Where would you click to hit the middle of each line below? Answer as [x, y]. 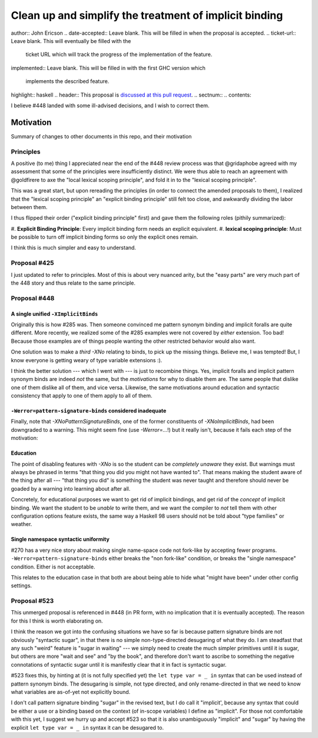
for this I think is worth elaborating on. [57, 621]
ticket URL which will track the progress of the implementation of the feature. [119, 54]
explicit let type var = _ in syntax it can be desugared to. [87, 727]
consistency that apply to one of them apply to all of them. [82, 396]
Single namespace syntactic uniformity [60, 540]
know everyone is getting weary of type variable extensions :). [87, 360]
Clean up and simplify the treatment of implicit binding [147, 15]
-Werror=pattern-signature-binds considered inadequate [89, 411]
